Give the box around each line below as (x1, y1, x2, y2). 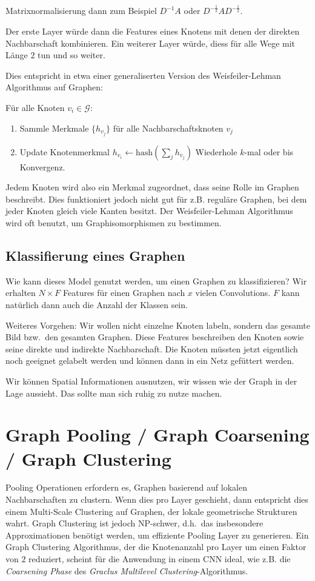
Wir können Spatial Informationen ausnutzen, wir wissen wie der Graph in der (5, 374, 297, 387)
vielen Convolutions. (195, 286, 271, 299)
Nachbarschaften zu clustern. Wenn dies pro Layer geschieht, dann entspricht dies (5, 493, 308, 506)
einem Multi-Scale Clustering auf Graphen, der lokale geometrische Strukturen (5, 505, 297, 517)
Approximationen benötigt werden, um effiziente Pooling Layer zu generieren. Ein (5, 528, 309, 541)
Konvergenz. (19, 160, 65, 173)
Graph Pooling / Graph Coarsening (5, 422, 310, 447)
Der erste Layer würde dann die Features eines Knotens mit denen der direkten (5, 24, 300, 37)
